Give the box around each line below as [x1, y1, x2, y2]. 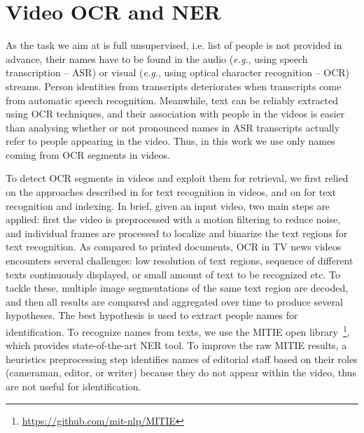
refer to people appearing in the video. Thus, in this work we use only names [6, 134, 335, 148]
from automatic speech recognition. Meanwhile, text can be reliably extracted [6, 92, 339, 107]
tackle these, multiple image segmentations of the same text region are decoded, [6, 281, 349, 295]
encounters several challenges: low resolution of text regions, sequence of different [6, 253, 353, 268]
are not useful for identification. [6, 379, 141, 394]
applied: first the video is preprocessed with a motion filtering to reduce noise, [6, 212, 341, 227]
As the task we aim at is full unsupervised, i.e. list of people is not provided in [6, 38, 342, 52]
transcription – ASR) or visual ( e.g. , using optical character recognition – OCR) [6, 65, 349, 80]
